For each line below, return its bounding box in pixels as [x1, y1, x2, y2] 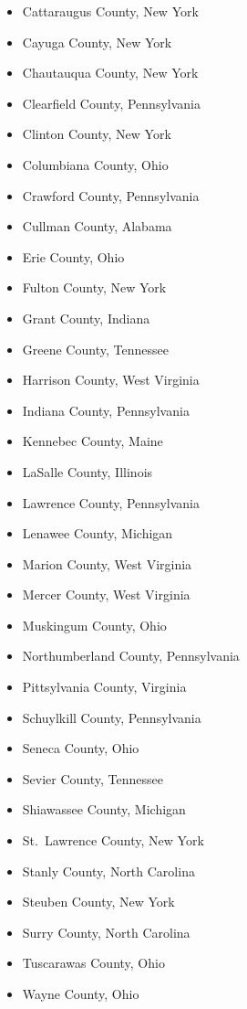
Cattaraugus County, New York [22, 2, 199, 20]
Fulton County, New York [22, 278, 167, 297]
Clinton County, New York [22, 124, 171, 143]
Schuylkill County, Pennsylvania [22, 707, 201, 727]
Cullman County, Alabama [22, 217, 172, 236]
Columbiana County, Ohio [22, 154, 169, 174]
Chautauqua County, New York [22, 63, 199, 82]
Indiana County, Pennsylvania [22, 400, 190, 420]
